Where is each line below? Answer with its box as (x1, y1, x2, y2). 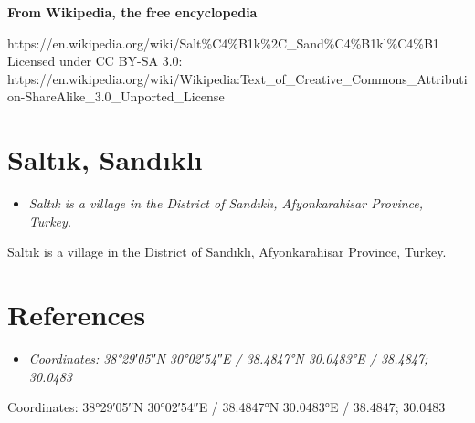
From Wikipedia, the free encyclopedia (7, 3, 258, 21)
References (7, 296, 146, 333)
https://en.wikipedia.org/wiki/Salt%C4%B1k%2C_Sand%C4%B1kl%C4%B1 (7, 33, 439, 52)
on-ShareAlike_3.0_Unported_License (7, 87, 225, 106)
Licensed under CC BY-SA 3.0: (7, 51, 183, 70)
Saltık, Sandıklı (7, 141, 203, 178)
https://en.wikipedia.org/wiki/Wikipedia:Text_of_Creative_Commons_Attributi (7, 69, 468, 88)
